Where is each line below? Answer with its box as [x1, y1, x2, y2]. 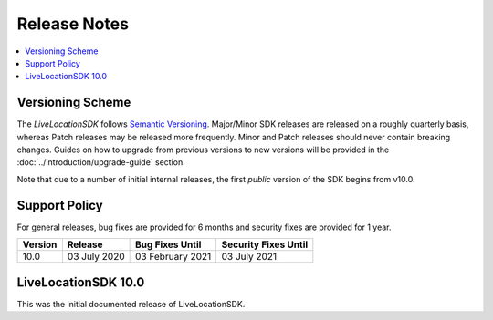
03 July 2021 [221, 251, 278, 263]
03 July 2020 [67, 251, 125, 263]
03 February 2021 [134, 251, 212, 263]
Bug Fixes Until [134, 238, 202, 251]
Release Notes [16, 14, 130, 34]
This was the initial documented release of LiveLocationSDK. [16, 298, 246, 309]
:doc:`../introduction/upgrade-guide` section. [16, 157, 186, 168]
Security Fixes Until [221, 238, 309, 251]
